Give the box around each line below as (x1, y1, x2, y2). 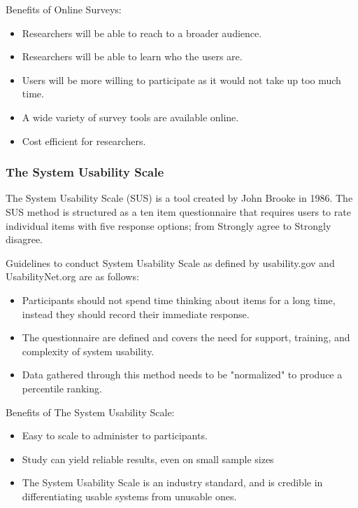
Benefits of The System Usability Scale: (6, 404, 175, 419)
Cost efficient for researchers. (22, 133, 146, 148)
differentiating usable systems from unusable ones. (22, 488, 237, 503)
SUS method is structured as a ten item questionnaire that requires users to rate (6, 204, 351, 219)
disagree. (6, 232, 43, 247)
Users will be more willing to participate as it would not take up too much (22, 72, 341, 87)
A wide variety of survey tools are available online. (22, 109, 239, 124)
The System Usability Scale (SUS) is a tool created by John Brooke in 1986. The (6, 191, 353, 205)
